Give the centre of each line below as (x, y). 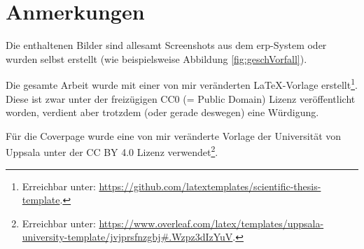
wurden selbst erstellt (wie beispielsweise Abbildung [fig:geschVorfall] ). (156, 58)
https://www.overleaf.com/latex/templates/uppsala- (211, 223)
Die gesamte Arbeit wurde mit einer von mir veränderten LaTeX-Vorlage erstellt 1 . (182, 84)
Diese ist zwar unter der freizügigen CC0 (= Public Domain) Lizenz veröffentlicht (181, 98)
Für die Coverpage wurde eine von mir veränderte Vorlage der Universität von (174, 135)
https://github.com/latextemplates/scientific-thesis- (210, 186)
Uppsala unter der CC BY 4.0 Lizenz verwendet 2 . (112, 151)
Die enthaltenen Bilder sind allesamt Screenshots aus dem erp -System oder (166, 45)
